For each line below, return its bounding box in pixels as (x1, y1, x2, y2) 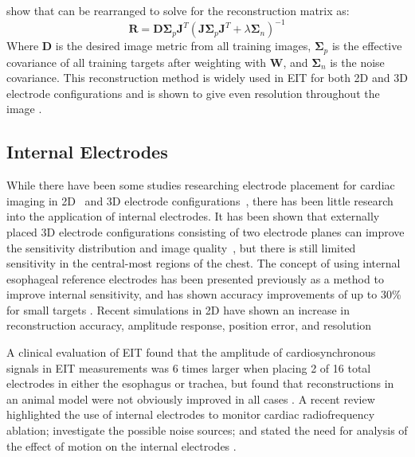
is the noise (330, 53, 385, 70)
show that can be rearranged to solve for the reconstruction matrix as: (6, 2, 350, 18)
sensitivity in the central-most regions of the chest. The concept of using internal (6, 255, 401, 271)
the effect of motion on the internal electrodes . (6, 437, 237, 454)
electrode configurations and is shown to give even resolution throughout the (6, 84, 380, 101)
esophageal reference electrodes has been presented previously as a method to (6, 270, 384, 287)
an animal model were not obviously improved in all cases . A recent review (6, 390, 375, 407)
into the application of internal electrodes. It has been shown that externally (6, 208, 380, 225)
